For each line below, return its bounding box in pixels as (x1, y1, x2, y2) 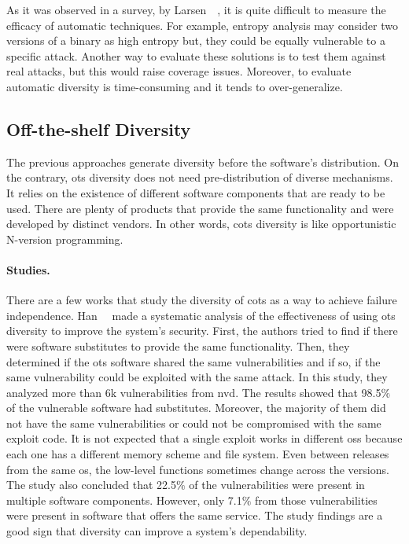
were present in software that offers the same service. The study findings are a (6, 507, 383, 524)
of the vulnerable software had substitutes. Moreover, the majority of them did (6, 399, 386, 416)
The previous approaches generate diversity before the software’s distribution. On (6, 153, 399, 170)
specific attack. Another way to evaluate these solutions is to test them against (6, 47, 386, 64)
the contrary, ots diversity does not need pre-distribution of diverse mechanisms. (6, 169, 393, 186)
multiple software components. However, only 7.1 (6, 491, 242, 508)
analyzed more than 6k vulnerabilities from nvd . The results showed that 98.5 (6, 384, 381, 400)
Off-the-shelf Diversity (6, 116, 191, 141)
